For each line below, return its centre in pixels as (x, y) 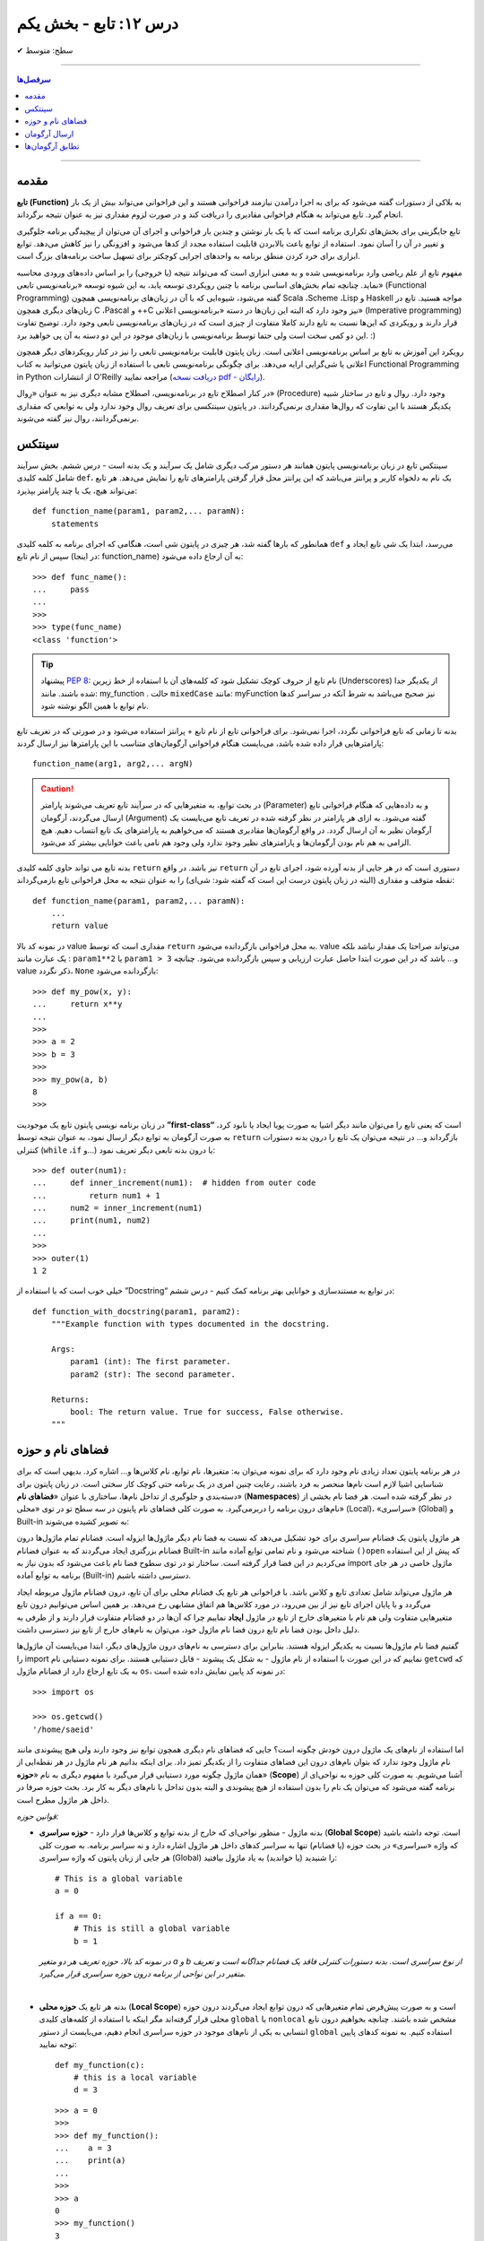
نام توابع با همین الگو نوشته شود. (95, 706)
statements (75, 523)
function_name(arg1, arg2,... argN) (113, 764)
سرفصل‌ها (34, 79)
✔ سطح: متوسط (45, 50)
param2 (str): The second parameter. (153, 1374)
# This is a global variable (119, 1878)
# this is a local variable (135, 2078)
